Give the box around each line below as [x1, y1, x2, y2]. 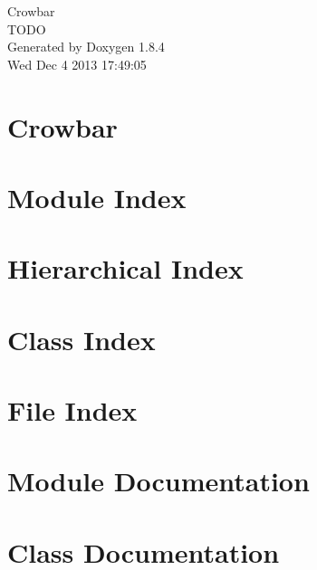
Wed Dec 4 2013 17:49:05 [7, 54, 147, 73]
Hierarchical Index [7, 250, 244, 287]
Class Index [7, 320, 156, 357]
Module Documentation [7, 462, 310, 499]
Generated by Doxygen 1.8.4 [7, 37, 165, 56]
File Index [7, 392, 138, 429]
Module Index [7, 178, 187, 215]
